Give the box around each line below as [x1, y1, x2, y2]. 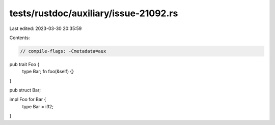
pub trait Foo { [9, 61, 40, 67]
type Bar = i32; [22, 103, 53, 109]
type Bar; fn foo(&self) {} [22, 69, 74, 75]
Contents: [9, 35, 30, 41]
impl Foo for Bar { [9, 97, 46, 103]
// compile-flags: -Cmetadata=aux [20, 48, 106, 54]
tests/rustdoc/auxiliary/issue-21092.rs [9, 8, 178, 19]
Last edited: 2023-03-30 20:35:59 [9, 25, 82, 32]
